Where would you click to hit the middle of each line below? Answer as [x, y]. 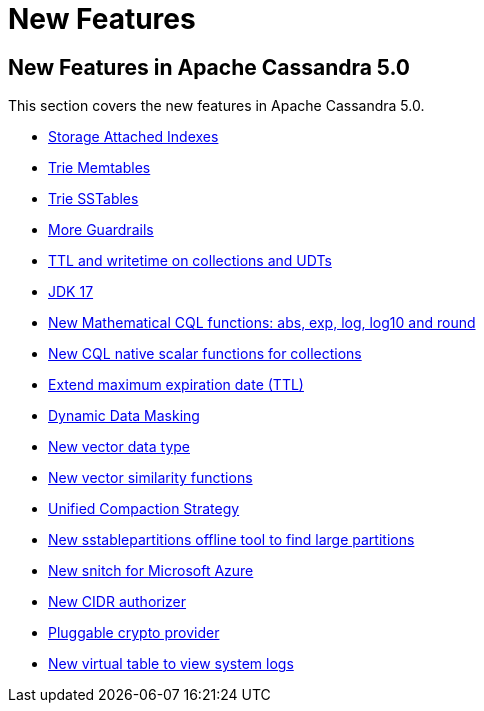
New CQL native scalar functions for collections [205, 354]
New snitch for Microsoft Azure [151, 571]
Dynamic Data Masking [124, 416]
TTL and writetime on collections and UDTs [190, 261]
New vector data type [119, 447]
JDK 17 [71, 292]
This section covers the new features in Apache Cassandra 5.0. [216, 106]
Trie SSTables [93, 199]
